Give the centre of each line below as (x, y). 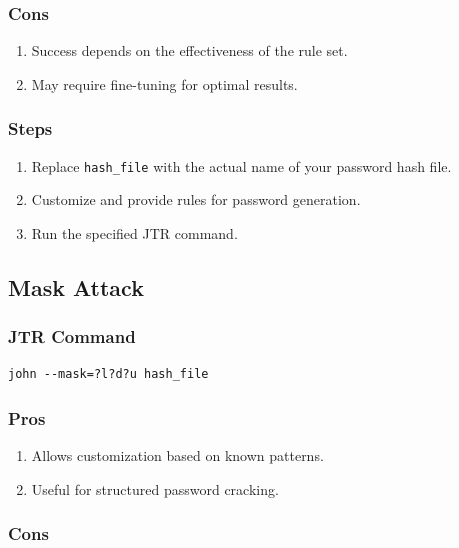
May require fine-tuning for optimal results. (164, 83)
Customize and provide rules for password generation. (196, 199)
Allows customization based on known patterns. (177, 455)
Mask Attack (76, 286)
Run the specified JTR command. (134, 232)
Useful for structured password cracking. (155, 488)
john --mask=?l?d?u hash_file (108, 374)
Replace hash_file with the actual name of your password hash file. (241, 165)
